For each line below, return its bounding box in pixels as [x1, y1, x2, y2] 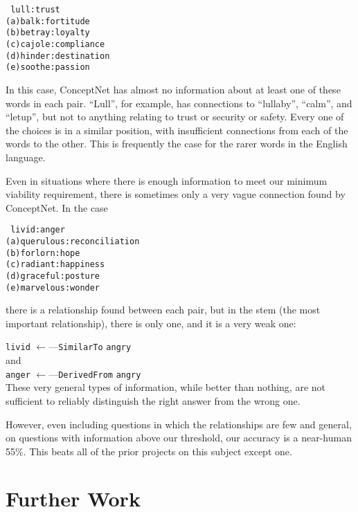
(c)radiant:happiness [6, 259, 105, 270]
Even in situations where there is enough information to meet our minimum [6, 173, 328, 188]
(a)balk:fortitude [6, 16, 90, 26]
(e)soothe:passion [6, 62, 90, 73]
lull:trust [10, 5, 60, 15]
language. [6, 149, 46, 164]
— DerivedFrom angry [48, 366, 141, 381]
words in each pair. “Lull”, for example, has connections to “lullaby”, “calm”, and [6, 95, 352, 110]
